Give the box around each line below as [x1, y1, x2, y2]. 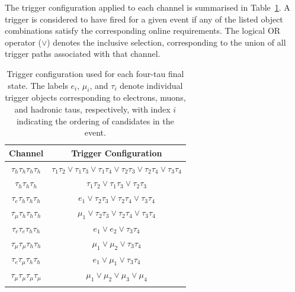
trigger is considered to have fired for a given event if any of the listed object [5, 12, 283, 25]
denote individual [120, 79, 183, 91]
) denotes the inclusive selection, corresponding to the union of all [47, 36, 286, 48]
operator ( [5, 36, 41, 48]
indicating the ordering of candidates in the [16, 114, 174, 127]
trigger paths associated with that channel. [5, 47, 161, 60]
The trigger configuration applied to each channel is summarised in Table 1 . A [5, 1, 290, 13]
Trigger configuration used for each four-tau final [7, 67, 184, 79]
